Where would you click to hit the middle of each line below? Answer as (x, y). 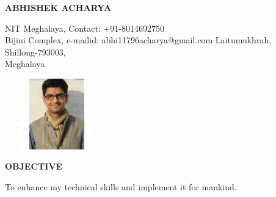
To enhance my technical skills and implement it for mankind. (121, 186)
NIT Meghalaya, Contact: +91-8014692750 (85, 28)
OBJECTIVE (34, 166)
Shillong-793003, (35, 52)
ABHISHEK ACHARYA (58, 7)
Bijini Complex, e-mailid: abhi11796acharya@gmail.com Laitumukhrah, (138, 40)
